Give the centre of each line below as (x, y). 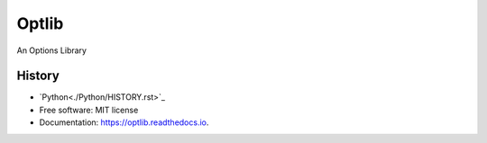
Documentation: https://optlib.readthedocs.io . (124, 122)
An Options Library (52, 50)
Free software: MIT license (89, 110)
